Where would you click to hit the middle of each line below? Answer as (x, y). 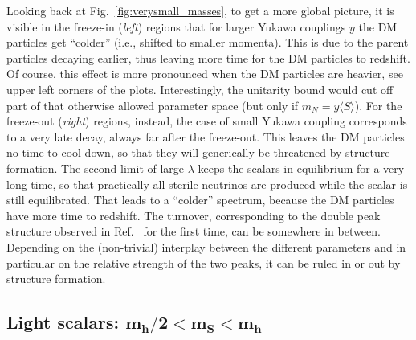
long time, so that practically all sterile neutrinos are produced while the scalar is (207, 184)
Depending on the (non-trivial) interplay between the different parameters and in (206, 246)
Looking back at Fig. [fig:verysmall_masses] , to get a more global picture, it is (200, 10)
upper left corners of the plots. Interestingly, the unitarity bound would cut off (200, 89)
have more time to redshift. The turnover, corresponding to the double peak (194, 215)
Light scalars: (63, 322)
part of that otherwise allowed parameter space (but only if (153, 105)
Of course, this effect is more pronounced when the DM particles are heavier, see (205, 74)
